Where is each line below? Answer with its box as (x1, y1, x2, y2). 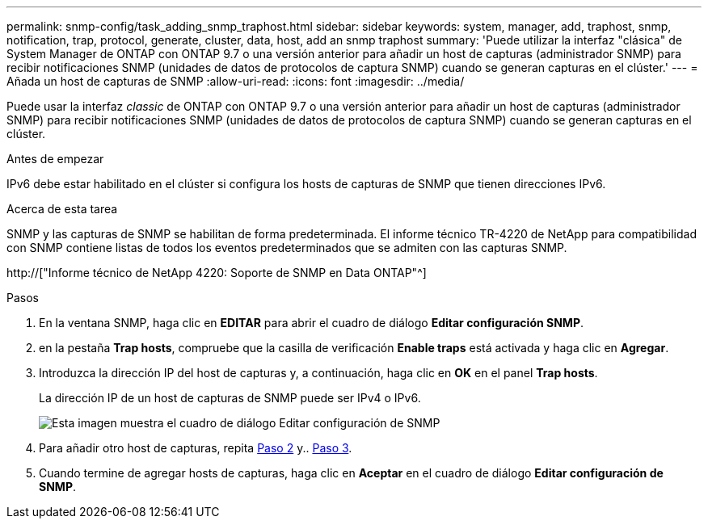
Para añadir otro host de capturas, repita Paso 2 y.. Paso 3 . (39, 441, 352, 455)
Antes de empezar (6, 152, 104, 166)
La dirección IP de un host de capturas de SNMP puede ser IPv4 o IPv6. (39, 391, 421, 405)
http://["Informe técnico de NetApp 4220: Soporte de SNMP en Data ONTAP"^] (6, 266, 427, 279)
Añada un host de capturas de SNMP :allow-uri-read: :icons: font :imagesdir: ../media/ (6, 74, 465, 88)
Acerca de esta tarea (6, 202, 118, 216)
